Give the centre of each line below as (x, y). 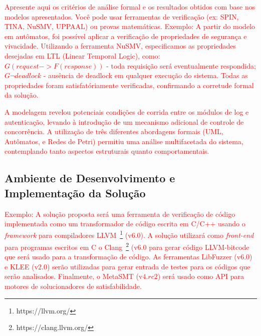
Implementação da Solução (75, 193)
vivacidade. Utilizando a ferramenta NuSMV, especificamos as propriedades (120, 46)
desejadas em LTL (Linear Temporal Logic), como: (82, 55)
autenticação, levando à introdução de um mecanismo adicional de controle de (124, 121)
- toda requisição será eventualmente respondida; (181, 65)
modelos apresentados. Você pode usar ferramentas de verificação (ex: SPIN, (122, 16)
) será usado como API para (201, 276)
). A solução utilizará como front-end (197, 235)
